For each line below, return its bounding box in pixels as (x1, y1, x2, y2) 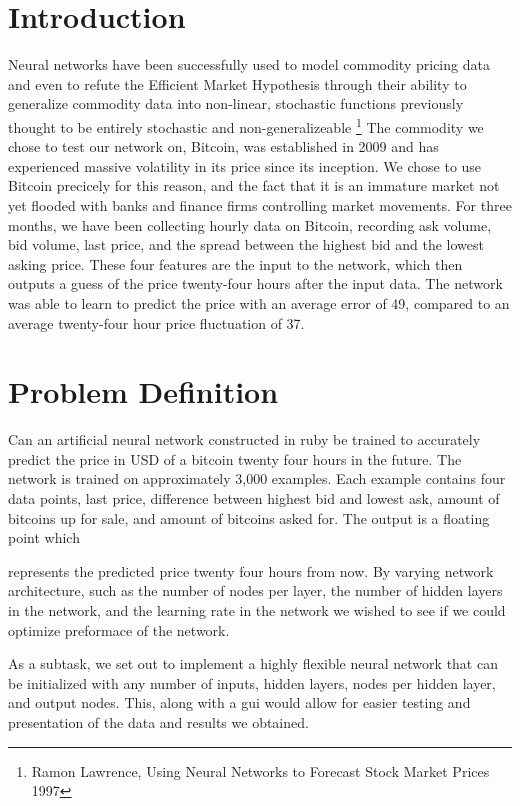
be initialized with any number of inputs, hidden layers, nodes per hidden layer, (8, 672, 496, 693)
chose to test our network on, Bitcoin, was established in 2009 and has (8, 136, 439, 157)
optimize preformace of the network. (8, 619, 230, 640)
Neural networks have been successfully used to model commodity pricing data (8, 54, 490, 75)
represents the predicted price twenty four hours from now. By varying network (8, 560, 494, 581)
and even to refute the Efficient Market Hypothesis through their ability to (8, 73, 467, 94)
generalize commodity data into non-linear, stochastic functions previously (8, 93, 464, 114)
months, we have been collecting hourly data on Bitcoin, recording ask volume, (8, 214, 492, 235)
